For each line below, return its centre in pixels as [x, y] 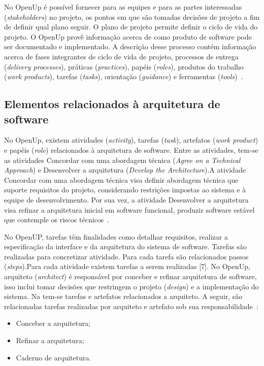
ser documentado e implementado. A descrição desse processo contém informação [130, 46]
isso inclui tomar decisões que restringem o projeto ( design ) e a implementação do [131, 286]
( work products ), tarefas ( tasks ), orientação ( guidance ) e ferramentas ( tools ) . [124, 76]
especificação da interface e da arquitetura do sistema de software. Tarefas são [125, 246]
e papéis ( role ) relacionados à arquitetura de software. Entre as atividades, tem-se [131, 149]
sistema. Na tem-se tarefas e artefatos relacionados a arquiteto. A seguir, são [123, 296]
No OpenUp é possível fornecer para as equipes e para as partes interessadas [123, 7]
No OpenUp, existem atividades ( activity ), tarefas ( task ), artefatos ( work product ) [131, 140]
